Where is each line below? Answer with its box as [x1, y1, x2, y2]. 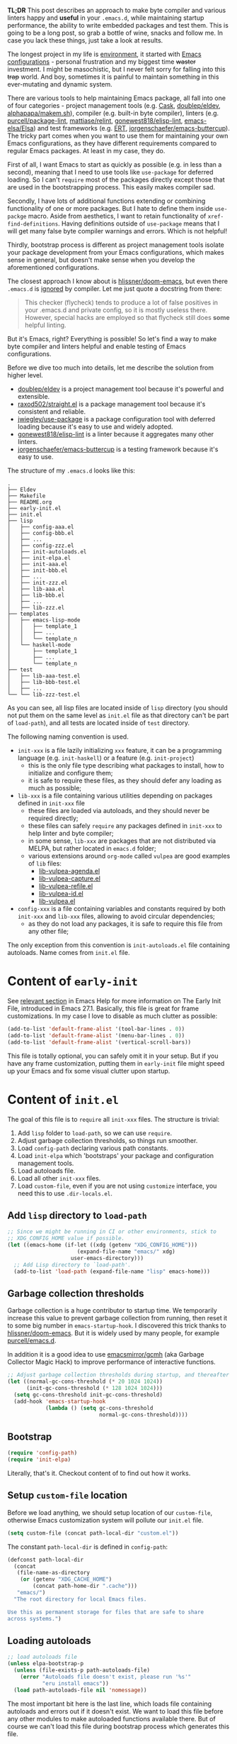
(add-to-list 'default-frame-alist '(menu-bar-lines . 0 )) [7, 1032, 185, 1039]
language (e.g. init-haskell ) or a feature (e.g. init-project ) [17, 754, 195, 762]
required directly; [28, 814, 79, 822]
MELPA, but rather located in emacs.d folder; [28, 844, 157, 852]
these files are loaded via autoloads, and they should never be [28, 807, 210, 815]
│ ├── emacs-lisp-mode [7, 617, 81, 624]
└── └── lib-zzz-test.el [7, 691, 81, 698]
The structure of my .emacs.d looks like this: [7, 466, 136, 475]
